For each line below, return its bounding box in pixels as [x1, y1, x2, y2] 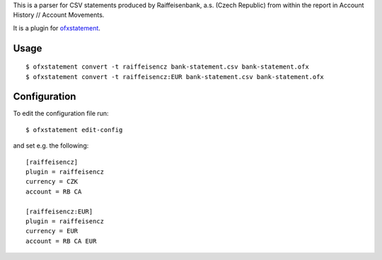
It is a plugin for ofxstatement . [13, 23, 100, 32]
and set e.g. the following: [13, 141, 89, 150]
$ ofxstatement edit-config [25, 126, 123, 134]
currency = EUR [25, 227, 79, 235]
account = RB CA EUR [25, 237, 97, 245]
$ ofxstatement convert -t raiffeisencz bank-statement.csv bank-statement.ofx [25, 63, 309, 71]
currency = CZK [25, 177, 79, 186]
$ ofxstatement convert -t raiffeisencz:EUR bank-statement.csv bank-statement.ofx [25, 73, 325, 81]
